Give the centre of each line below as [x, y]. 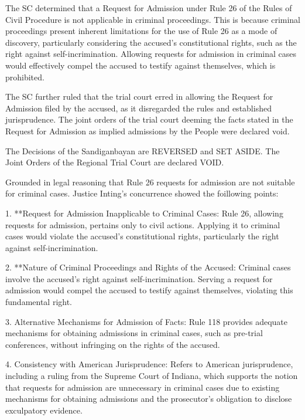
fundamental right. [39, 302]
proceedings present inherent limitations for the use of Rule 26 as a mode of [141, 31]
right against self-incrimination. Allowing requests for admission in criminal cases [151, 54]
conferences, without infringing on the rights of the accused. [113, 344]
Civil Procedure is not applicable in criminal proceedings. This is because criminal [153, 19]
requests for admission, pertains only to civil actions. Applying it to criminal [143, 224]
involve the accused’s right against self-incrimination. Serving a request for [139, 278]
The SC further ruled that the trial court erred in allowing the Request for [139, 96]
